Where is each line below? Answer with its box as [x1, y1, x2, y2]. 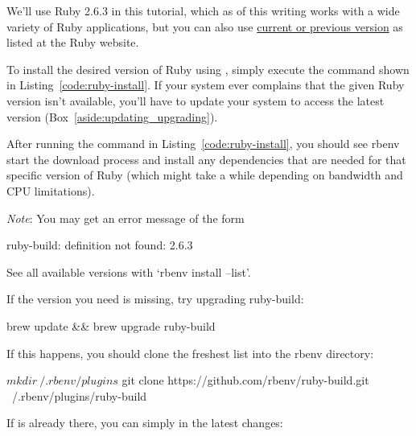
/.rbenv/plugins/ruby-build [11, 387, 147, 404]
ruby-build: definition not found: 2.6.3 [6, 237, 193, 253]
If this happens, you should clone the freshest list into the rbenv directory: [6, 344, 374, 361]
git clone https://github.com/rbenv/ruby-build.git [122, 372, 369, 389]
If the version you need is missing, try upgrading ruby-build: [6, 290, 304, 307]
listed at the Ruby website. [6, 34, 139, 51]
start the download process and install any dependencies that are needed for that [6, 150, 406, 167]
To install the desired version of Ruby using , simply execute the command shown [6, 60, 410, 77]
